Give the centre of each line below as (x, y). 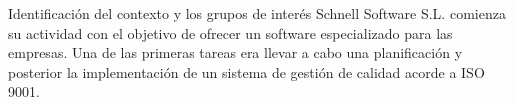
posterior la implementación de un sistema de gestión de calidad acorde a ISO (246, 71)
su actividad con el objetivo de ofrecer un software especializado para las (230, 32)
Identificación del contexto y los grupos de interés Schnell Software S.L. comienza (257, 13)
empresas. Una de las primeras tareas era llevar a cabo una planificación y (235, 52)
